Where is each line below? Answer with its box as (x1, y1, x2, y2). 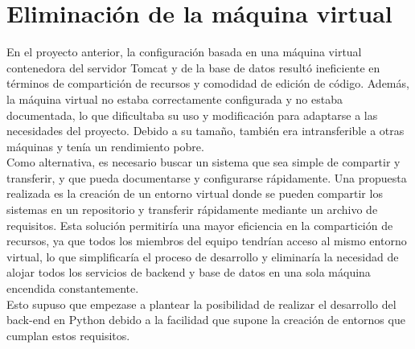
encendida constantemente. (6, 280, 139, 297)
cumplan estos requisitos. (6, 326, 130, 343)
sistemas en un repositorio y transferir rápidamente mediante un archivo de (6, 201, 378, 218)
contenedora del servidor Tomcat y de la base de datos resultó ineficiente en (6, 59, 380, 76)
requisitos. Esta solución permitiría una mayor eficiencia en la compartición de (6, 216, 393, 233)
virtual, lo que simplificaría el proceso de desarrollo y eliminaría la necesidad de (6, 248, 399, 265)
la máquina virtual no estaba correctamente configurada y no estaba (6, 90, 343, 107)
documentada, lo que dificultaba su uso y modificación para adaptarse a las (6, 106, 378, 123)
